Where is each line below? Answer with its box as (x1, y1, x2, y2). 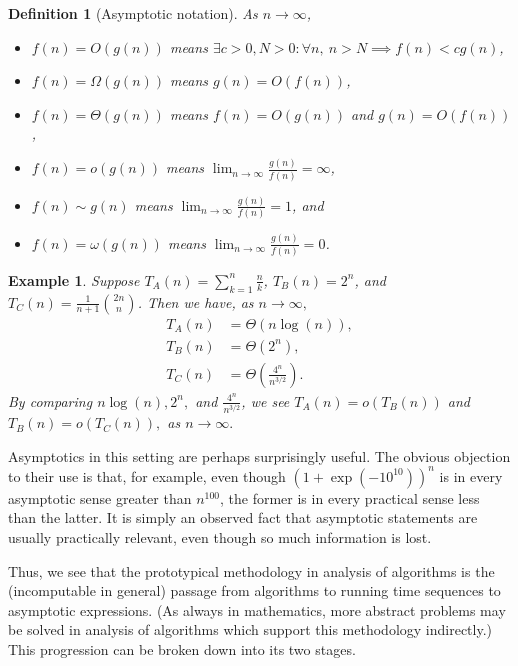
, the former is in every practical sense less (220, 487, 480, 508)
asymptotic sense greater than (8, 487, 192, 508)
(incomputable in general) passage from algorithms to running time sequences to (8, 580, 501, 601)
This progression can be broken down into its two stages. (8, 638, 356, 659)
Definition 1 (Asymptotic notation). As (8, 3, 258, 23)
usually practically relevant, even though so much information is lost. (8, 526, 432, 547)
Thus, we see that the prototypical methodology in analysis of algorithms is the (8, 560, 495, 581)
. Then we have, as (137, 291, 254, 312)
